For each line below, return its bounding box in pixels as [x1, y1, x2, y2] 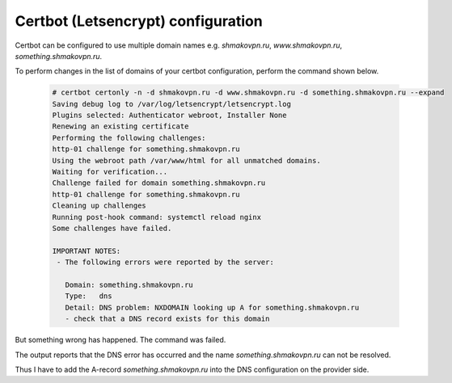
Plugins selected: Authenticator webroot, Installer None [52, 111, 287, 120]
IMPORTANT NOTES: [52, 246, 121, 255]
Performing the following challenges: [52, 133, 206, 142]
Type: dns [65, 292, 112, 301]
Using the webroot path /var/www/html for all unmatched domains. [52, 156, 321, 165]
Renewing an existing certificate [52, 122, 189, 131]
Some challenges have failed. [52, 224, 172, 233]
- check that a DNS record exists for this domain [65, 314, 270, 323]
